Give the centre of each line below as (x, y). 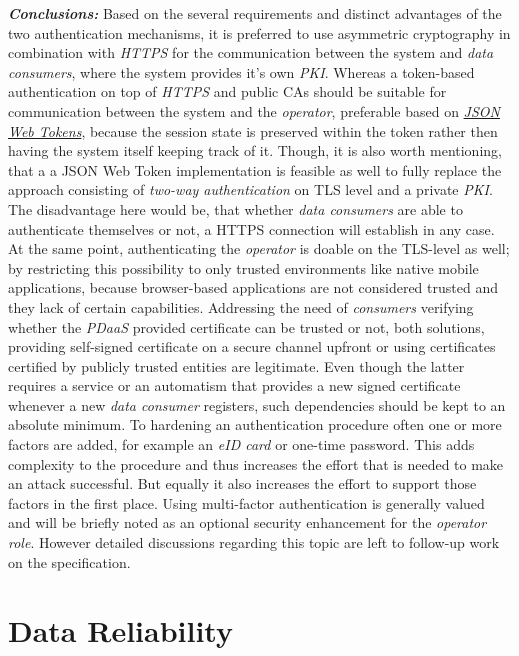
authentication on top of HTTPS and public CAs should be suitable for (227, 91)
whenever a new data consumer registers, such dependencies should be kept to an (257, 404)
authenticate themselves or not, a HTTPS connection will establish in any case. (251, 228)
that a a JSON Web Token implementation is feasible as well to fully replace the (255, 169)
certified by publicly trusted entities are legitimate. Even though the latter (236, 365)
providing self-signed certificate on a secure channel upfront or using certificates (252, 346)
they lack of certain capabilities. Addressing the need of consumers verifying (241, 306)
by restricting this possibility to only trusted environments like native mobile (243, 267)
